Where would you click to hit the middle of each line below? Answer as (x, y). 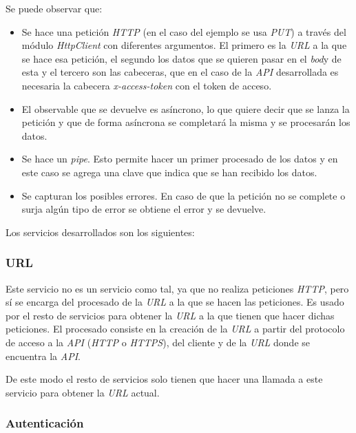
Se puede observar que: (54, 8)
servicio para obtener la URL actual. (83, 392)
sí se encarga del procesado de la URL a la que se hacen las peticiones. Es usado (175, 302)
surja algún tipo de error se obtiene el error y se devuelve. (144, 209)
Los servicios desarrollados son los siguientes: (100, 232)
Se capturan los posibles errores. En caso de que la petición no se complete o (184, 195)
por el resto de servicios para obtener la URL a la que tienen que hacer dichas (170, 315)
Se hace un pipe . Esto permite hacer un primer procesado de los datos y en (180, 159)
